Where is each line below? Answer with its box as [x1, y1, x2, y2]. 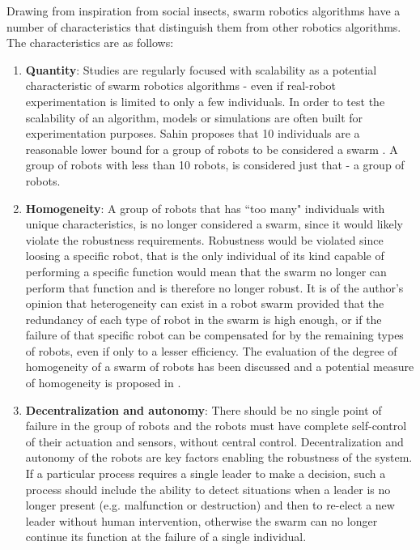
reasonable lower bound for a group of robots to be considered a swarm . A [25, 140, 398, 157]
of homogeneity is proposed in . [25, 374, 181, 391]
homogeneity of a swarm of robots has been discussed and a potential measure [25, 358, 414, 375]
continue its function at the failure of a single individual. [25, 528, 307, 545]
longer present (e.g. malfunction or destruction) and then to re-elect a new [25, 497, 395, 514]
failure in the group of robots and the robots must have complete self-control [25, 417, 407, 434]
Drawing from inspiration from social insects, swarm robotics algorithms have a [6, 2, 401, 19]
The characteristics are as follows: [6, 34, 174, 51]
